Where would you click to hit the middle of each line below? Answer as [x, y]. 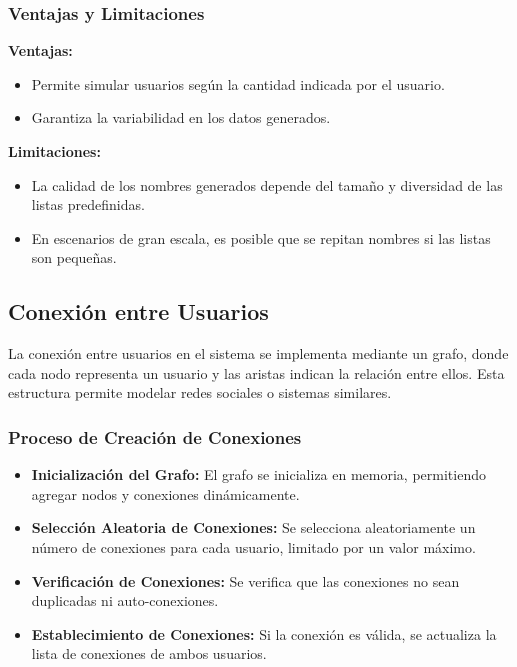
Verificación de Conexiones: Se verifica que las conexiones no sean [245, 580]
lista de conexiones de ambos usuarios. [149, 653]
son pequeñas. [74, 257]
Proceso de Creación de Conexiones [155, 436]
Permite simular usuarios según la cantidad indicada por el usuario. [238, 83]
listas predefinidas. [88, 204]
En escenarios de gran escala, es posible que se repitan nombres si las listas [261, 237]
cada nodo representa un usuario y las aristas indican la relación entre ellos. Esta [256, 372]
